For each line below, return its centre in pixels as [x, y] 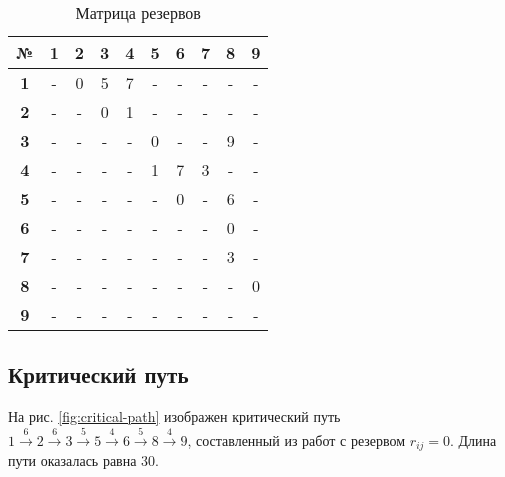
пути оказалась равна [72, 460]
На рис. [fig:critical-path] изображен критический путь [174, 416]
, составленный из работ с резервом [296, 439]
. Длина [473, 439]
